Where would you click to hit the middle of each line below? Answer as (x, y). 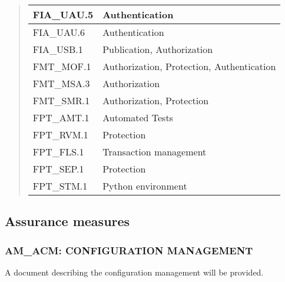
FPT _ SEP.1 (58, 169)
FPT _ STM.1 (60, 186)
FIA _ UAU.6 (59, 32)
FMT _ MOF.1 (62, 66)
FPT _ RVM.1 (60, 135)
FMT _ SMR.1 (61, 100)
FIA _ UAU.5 (63, 14)
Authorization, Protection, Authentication (189, 66)
